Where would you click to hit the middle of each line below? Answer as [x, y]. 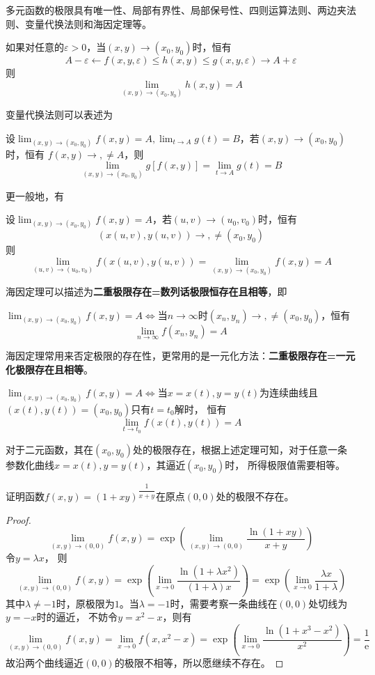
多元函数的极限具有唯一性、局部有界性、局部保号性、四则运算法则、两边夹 [176, 10]
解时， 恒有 [200, 409]
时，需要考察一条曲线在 [224, 603]
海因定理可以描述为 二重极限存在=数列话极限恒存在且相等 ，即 [146, 292]
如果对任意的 [35, 47]
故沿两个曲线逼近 [45, 662]
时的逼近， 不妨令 [77, 617]
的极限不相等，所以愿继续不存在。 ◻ [199, 662]
